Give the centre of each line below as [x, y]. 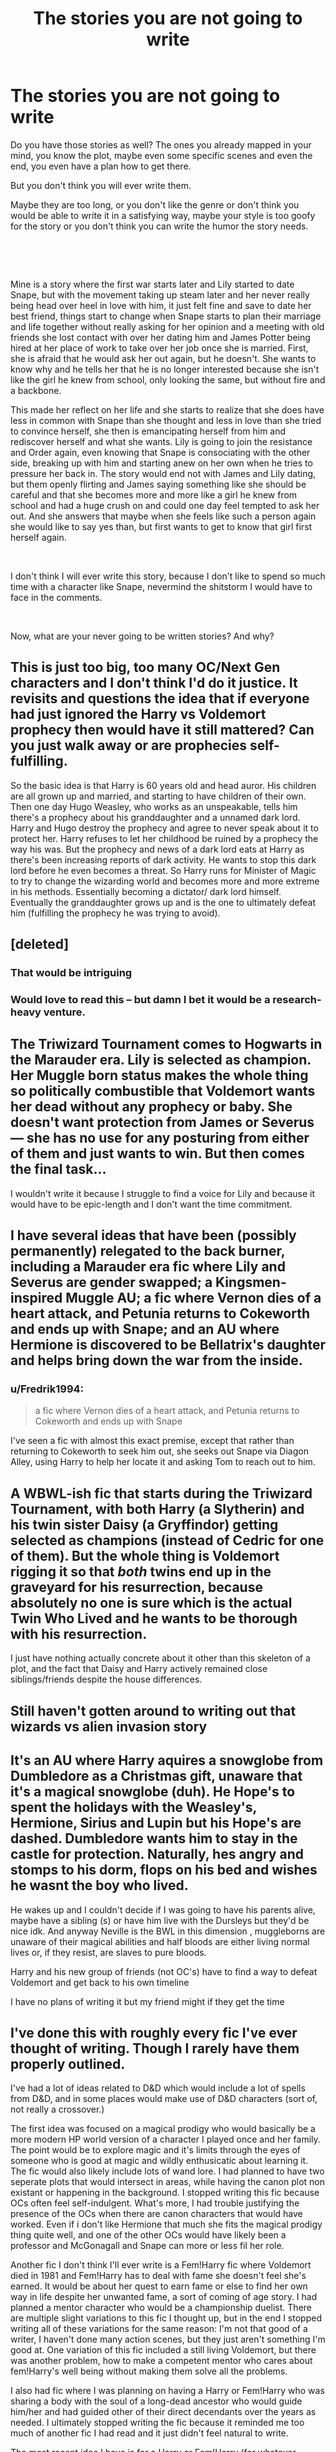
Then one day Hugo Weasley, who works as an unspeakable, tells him [154, 806]
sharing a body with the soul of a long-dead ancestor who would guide [156, 2401]
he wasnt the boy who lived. [99, 1885]
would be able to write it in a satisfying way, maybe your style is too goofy [163, 215]
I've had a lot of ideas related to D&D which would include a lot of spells [158, 2088]
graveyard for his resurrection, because [136, 1587]
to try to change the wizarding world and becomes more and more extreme [165, 881]
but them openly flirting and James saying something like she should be [158, 484]
